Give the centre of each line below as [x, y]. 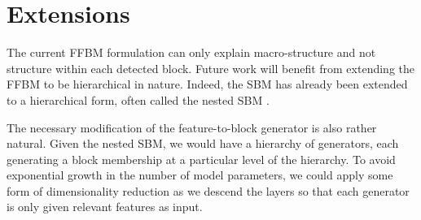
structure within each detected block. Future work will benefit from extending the [210, 68]
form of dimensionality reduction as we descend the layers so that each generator [208, 190]
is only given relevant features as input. [105, 207]
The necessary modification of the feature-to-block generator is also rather [192, 127]
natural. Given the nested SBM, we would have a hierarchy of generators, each [203, 143]
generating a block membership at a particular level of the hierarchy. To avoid [201, 159]
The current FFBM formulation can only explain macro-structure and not [191, 52]
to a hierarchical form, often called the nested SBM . [138, 99]
